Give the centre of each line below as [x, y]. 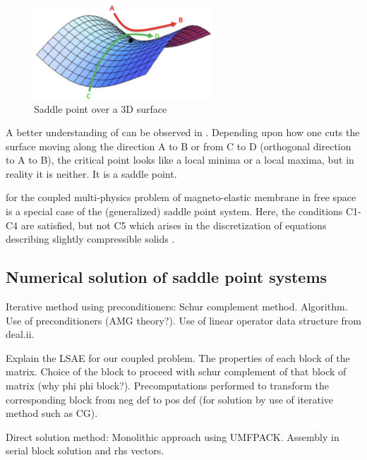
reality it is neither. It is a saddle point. [91, 173]
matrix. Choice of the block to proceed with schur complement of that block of [176, 371]
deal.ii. [20, 334]
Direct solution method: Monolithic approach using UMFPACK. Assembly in [173, 436]
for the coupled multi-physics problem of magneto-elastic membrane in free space [181, 197]
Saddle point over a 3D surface [101, 108]
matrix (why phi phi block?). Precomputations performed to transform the [167, 386]
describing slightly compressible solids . [90, 239]
